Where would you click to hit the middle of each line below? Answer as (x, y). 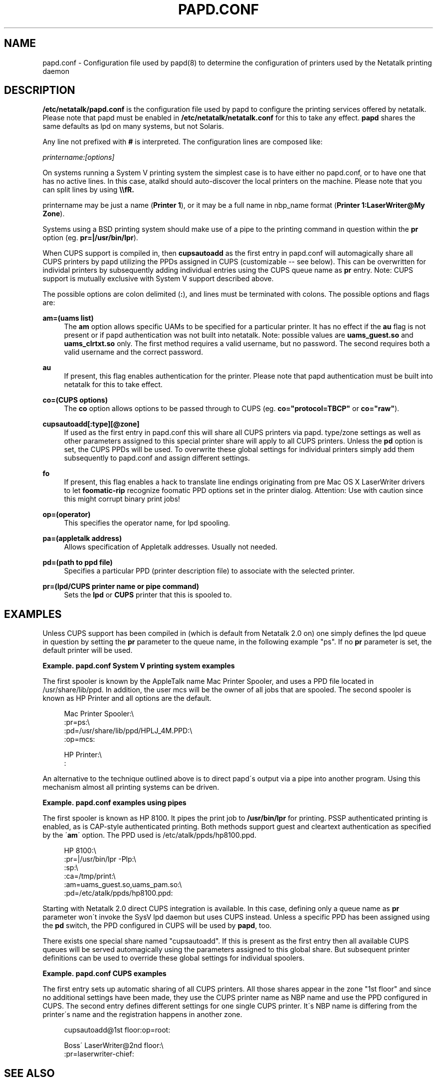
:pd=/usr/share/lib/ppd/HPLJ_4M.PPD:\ (128, 731)
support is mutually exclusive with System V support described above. (158, 279)
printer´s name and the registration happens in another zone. (142, 1015)
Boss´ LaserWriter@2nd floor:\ (114, 1046)
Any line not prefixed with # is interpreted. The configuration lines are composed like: (183, 142)
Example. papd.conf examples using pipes (114, 803)
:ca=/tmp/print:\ (90, 876)
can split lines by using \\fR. (88, 190)
